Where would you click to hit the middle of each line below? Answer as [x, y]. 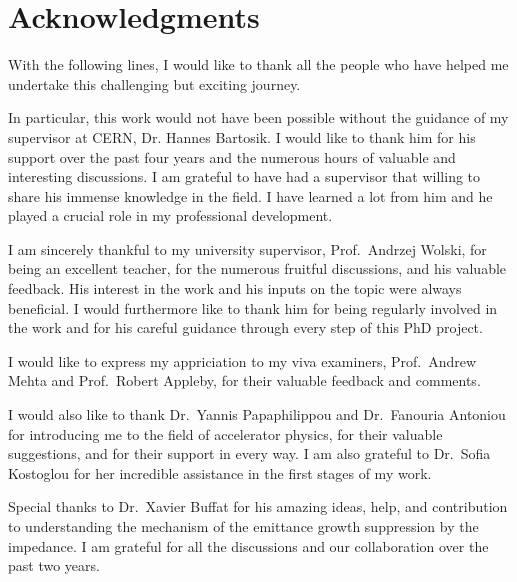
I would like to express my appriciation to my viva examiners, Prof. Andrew [242, 360]
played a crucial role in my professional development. [170, 215]
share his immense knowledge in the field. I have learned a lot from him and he [250, 195]
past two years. [54, 565]
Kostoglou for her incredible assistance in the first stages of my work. [220, 472]
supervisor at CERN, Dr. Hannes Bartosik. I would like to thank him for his [242, 136]
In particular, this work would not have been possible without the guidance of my [258, 117]
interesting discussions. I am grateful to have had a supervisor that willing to [244, 176]
